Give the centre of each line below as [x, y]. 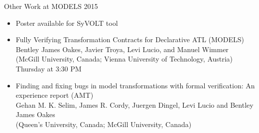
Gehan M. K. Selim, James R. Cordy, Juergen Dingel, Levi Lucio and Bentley [134, 104]
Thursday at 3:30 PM [49, 68]
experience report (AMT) [55, 95]
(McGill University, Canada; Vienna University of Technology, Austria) [124, 59]
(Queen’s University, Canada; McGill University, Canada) [104, 124]
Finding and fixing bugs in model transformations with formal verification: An [135, 85]
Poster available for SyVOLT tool [67, 23]
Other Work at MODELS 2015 [51, 6]
